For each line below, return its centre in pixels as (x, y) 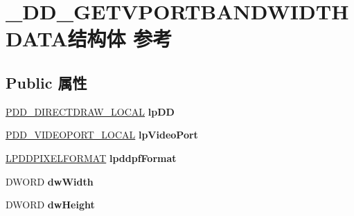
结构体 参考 (120, 38)
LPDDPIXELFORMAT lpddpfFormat (91, 157)
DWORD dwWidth (50, 181)
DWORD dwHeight (50, 205)
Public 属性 (46, 82)
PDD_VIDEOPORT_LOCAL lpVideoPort (102, 135)
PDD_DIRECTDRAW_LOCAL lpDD (90, 111)
